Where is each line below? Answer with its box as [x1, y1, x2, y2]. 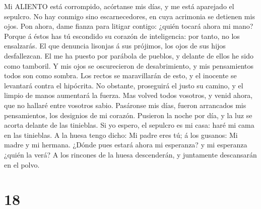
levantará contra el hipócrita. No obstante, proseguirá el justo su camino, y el [4, 80, 243, 90]
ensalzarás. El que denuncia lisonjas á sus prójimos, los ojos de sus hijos [4, 40, 226, 51]
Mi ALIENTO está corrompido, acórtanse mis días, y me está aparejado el [4, 1, 234, 11]
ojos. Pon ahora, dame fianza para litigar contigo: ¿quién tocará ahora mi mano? [4, 21, 253, 31]
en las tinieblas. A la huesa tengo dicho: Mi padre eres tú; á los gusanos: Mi [4, 129, 238, 140]
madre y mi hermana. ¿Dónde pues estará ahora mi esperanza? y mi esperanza [4, 139, 247, 150]
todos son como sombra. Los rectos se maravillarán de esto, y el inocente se [4, 70, 237, 81]
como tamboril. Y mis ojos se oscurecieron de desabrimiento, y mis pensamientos [4, 60, 253, 71]
